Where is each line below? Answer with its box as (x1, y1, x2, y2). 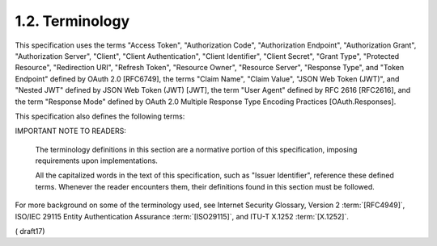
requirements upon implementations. (35, 156, 158, 165)
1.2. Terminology (15, 12, 130, 30)
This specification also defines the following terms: (15, 111, 185, 121)
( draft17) (15, 227, 45, 236)
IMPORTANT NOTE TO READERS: (15, 126, 127, 136)
